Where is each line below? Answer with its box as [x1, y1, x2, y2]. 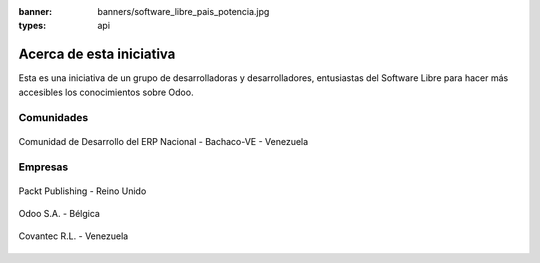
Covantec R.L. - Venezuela [18, 230, 129, 242]
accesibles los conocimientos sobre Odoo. [18, 86, 194, 98]
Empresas [18, 160, 69, 174]
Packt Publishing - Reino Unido [18, 185, 147, 197]
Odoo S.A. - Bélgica [18, 207, 100, 219]
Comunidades [18, 111, 89, 125]
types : [18, 20, 47, 32]
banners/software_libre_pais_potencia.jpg [97, 6, 270, 17]
